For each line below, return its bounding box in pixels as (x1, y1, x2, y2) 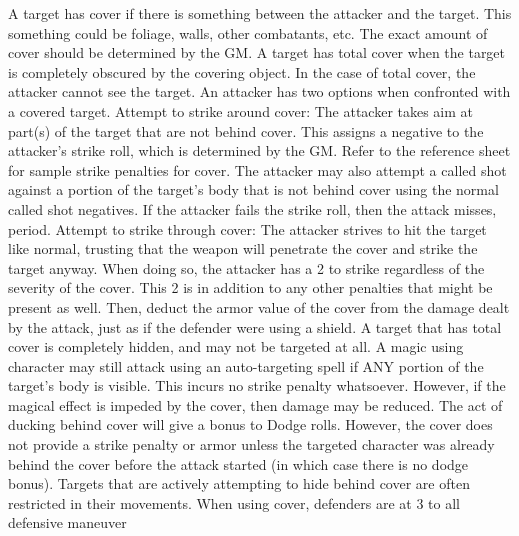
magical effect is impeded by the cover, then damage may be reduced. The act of (8, 394, 503, 415)
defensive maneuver (8, 512, 127, 533)
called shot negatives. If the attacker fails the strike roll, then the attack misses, (8, 198, 497, 219)
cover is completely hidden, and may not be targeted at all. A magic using (8, 336, 464, 357)
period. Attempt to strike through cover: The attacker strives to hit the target (8, 218, 487, 239)
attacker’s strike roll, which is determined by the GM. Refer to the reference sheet (8, 140, 511, 161)
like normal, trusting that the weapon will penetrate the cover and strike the (8, 238, 478, 259)
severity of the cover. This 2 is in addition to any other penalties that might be (8, 277, 493, 298)
